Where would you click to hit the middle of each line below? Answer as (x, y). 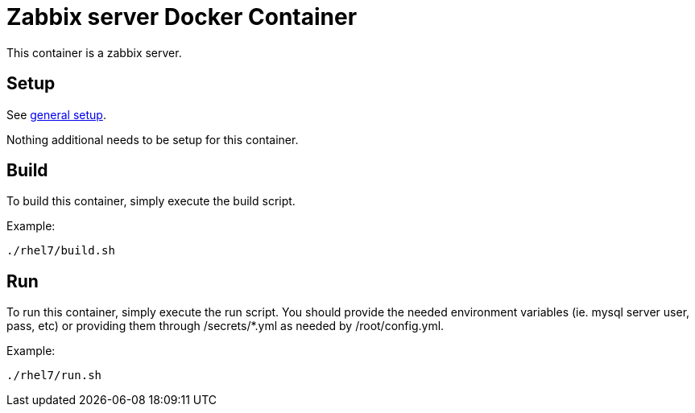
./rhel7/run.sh (54, 376)
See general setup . (56, 114)
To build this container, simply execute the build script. (151, 201)
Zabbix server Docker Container (182, 17)
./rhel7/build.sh (61, 251)
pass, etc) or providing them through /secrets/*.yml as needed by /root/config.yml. (225, 326)
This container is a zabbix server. (94, 52)
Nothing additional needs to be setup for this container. (153, 139)
